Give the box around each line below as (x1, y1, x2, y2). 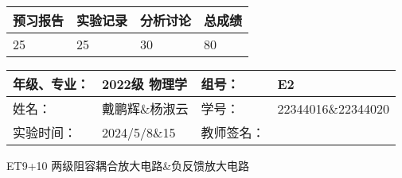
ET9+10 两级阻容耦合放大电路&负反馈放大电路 (6, 157, 250, 173)
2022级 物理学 (102, 75, 187, 93)
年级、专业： (13, 75, 90, 93)
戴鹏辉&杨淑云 (102, 99, 189, 118)
